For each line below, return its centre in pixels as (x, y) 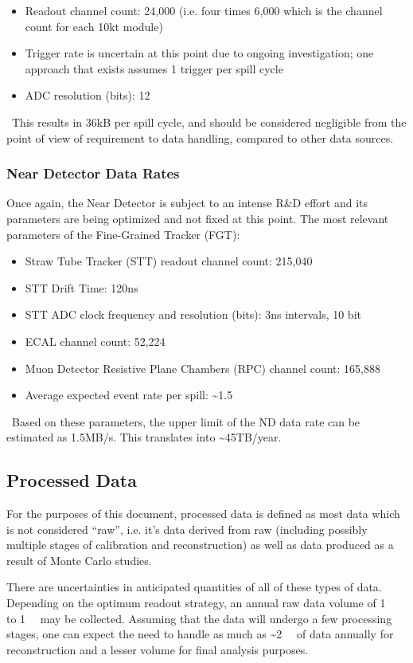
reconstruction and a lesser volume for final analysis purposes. (158, 649)
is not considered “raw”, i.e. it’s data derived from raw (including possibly (187, 529)
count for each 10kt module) (94, 26)
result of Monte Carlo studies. (79, 560)
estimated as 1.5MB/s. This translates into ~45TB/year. (144, 437)
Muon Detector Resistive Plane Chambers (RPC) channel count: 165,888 (203, 368)
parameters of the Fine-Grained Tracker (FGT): (123, 234)
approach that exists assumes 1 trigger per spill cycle (154, 68)
